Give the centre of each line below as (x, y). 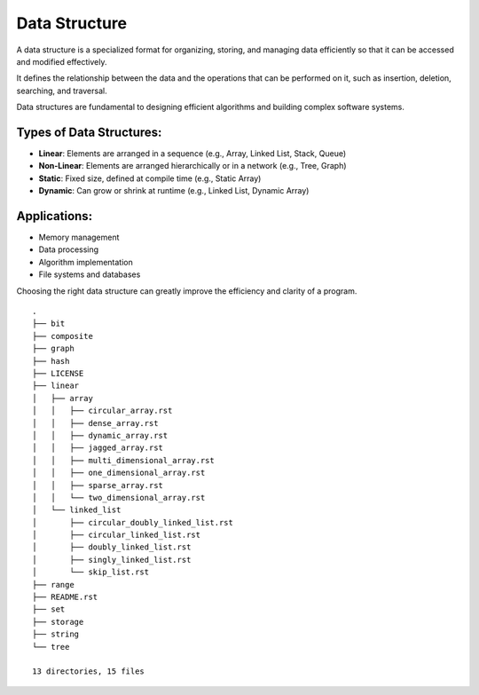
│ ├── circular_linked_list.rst (117, 535)
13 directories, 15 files (89, 671)
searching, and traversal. (62, 91)
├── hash (51, 361)
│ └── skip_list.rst (91, 572)
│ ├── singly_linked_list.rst (112, 560)
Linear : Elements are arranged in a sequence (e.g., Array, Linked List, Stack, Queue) (192, 154)
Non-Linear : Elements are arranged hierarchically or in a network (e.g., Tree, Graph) (192, 166)
